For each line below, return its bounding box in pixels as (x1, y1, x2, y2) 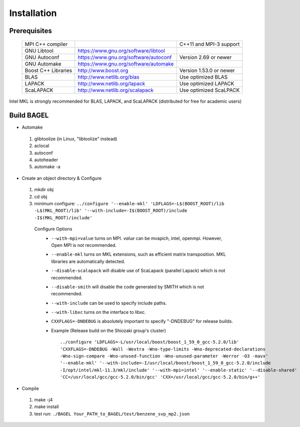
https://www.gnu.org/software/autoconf (77, 54, 172, 61)
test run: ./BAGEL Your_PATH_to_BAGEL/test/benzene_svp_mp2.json (34, 410, 190, 416)
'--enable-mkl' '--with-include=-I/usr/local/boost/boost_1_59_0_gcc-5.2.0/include (60, 360, 271, 366)
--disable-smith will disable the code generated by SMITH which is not (51, 283, 204, 290)
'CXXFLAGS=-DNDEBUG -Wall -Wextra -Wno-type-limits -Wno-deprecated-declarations (60, 346, 266, 352)
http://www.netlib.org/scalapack (77, 87, 154, 94)
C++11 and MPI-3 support (179, 41, 240, 48)
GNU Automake (24, 60, 62, 67)
